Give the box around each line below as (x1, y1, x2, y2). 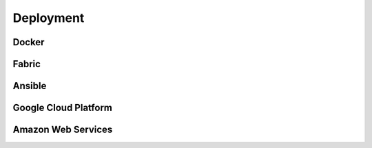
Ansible (12, 80, 47, 92)
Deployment (12, 10, 85, 25)
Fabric (12, 58, 41, 70)
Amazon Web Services (12, 124, 113, 136)
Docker (12, 36, 45, 48)
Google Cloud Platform (12, 102, 113, 114)
